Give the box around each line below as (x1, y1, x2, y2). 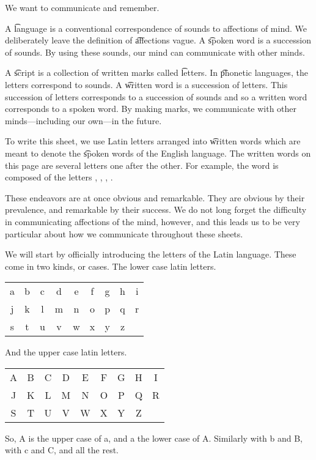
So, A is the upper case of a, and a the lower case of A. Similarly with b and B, (5, 431, 303, 444)
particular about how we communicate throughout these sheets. (5, 227, 243, 240)
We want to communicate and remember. (5, 1, 160, 13)
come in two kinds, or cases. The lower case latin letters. (5, 259, 216, 272)
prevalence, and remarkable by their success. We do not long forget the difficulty (5, 203, 307, 216)
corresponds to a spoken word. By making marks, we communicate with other (5, 102, 297, 115)
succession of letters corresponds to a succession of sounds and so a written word (5, 90, 307, 103)
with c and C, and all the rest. (5, 443, 119, 456)
